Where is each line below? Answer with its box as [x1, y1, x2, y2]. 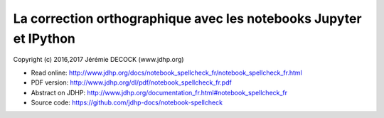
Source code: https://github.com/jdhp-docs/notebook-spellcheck [31, 98, 223, 107]
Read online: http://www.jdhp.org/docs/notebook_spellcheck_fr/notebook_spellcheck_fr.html [31, 68, 302, 77]
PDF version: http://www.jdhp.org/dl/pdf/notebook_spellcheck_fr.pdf [31, 78, 233, 87]
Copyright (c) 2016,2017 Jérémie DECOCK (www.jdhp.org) [13, 55, 184, 64]
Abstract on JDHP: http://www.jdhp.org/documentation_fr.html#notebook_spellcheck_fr [31, 88, 288, 97]
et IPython [13, 31, 76, 46]
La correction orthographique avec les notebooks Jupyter [13, 11, 362, 26]
